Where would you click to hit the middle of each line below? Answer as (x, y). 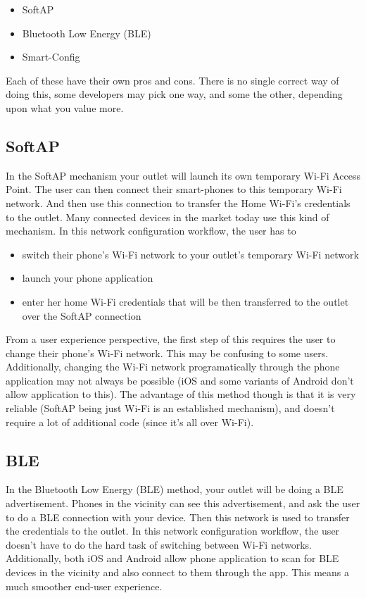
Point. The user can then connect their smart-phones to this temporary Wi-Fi (174, 189)
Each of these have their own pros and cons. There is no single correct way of (172, 80)
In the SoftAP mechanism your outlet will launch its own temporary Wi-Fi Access (183, 175)
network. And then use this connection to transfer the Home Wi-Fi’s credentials (178, 203)
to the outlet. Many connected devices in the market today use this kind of (168, 217)
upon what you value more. (65, 107)
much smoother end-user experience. (84, 586)
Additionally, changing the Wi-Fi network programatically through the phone (173, 367)
